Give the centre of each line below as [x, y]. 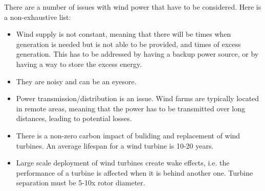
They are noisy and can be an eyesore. [76, 81]
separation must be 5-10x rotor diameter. [81, 183]
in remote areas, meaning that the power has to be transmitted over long [131, 108]
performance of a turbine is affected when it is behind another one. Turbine [135, 172]
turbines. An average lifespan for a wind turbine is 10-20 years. [115, 145]
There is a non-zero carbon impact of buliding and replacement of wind [128, 135]
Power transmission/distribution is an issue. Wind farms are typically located [138, 98]
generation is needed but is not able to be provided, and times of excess [128, 44]
